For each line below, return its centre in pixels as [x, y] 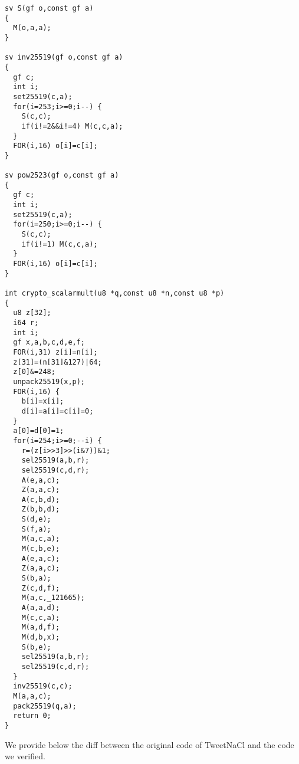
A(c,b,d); [41, 499]
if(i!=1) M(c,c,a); [60, 244]
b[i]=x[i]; [43, 401]
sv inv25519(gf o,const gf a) [64, 58]
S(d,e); [36, 519]
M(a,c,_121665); [53, 598]
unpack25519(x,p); [49, 381]
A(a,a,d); [41, 608]
